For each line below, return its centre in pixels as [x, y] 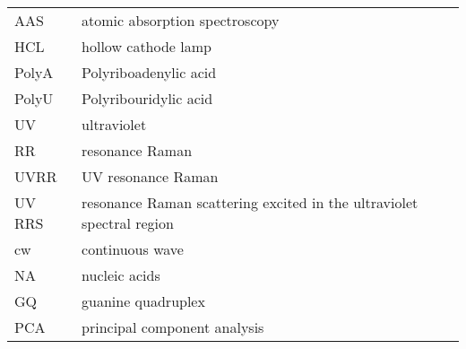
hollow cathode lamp [147, 46]
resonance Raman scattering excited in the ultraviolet [250, 202]
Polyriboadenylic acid [149, 72]
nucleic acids [121, 275]
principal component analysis [173, 327]
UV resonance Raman [150, 176]
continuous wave [133, 249]
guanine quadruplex [143, 301]
